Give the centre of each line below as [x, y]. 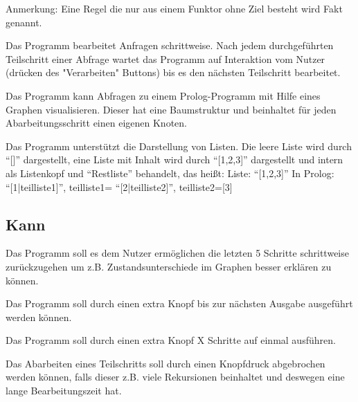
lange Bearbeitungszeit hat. [64, 391]
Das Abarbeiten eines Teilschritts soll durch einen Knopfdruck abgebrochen [165, 363]
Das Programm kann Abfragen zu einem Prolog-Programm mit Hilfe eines [163, 95]
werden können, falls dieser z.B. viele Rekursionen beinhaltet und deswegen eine [175, 377]
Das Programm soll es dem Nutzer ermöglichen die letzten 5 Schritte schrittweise [177, 253]
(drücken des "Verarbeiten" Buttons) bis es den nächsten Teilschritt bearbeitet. [173, 72]
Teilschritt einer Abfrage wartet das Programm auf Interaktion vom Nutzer [165, 58]
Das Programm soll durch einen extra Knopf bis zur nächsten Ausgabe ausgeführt [179, 303]
